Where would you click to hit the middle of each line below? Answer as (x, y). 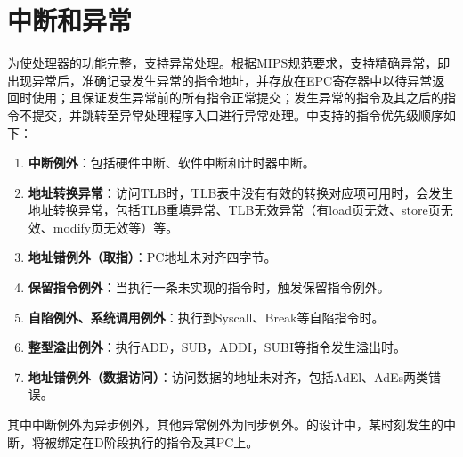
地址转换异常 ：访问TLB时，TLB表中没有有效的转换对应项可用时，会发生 (241, 192)
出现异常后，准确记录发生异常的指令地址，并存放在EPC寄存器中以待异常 (220, 80)
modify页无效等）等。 (116, 227)
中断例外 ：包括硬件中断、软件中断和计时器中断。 (171, 163)
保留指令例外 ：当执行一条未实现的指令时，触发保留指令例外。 (209, 287)
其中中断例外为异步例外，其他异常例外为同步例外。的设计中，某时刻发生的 (225, 424)
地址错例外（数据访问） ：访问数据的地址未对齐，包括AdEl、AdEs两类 (228, 376)
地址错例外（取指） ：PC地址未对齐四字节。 (152, 257)
